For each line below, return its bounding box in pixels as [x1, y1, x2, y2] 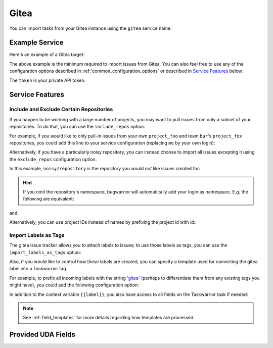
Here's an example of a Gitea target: [9, 52, 85, 58]
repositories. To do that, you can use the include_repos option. [9, 124, 145, 130]
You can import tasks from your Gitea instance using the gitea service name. [9, 25, 172, 31]
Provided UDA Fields [9, 330, 75, 339]
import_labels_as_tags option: [9, 249, 81, 255]
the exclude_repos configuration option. [9, 156, 97, 162]
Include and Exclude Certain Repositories [9, 106, 113, 113]
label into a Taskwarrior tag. [9, 266, 68, 272]
